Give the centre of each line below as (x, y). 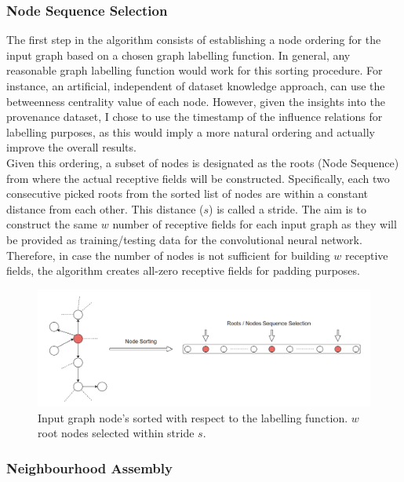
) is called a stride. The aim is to (288, 208)
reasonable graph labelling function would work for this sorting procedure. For (195, 70)
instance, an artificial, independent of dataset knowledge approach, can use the (196, 86)
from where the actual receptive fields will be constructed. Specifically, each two (198, 178)
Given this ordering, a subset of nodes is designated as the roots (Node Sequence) (203, 162)
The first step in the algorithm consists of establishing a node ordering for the (194, 40)
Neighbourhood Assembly (89, 467)
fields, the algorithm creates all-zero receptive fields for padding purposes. (183, 270)
